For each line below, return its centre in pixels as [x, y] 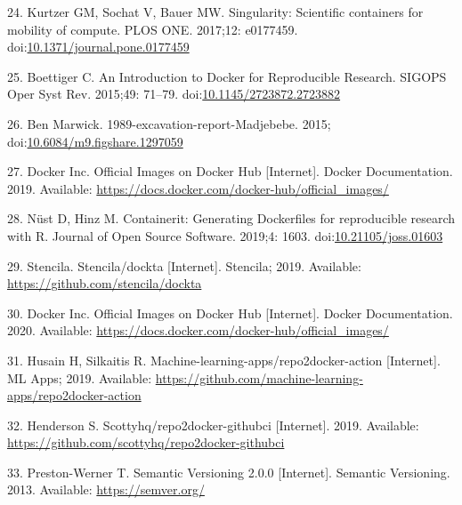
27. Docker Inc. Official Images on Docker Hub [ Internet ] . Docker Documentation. [230, 171]
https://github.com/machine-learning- [259, 377]
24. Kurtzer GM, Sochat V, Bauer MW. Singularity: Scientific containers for [215, 12]
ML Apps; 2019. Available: [80, 377]
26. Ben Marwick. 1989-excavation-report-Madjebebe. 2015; [169, 123]
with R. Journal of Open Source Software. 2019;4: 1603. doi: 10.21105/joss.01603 [225, 235]
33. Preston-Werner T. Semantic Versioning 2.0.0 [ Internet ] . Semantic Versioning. [229, 472]
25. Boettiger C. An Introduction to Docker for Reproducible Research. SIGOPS [227, 76]
